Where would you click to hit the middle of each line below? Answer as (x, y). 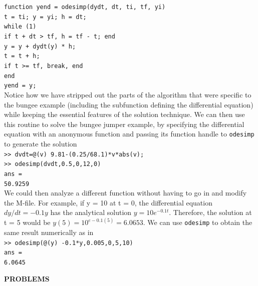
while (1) (20, 27)
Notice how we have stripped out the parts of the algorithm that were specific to (128, 94)
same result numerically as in (49, 232)
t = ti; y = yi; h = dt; (45, 17)
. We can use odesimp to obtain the (198, 222)
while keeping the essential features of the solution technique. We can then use (124, 114)
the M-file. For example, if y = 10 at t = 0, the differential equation (108, 202)
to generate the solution (41, 143)
